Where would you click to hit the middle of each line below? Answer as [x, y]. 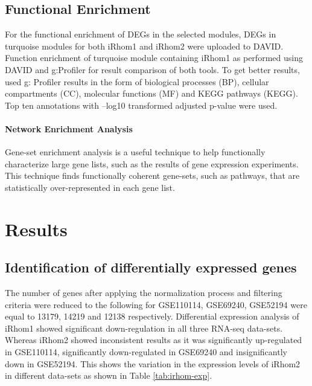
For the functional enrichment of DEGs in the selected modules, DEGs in [141, 34]
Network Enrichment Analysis [69, 128]
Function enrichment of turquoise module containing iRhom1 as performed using [154, 58]
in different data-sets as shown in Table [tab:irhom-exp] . [109, 375]
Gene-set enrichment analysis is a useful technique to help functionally [135, 152]
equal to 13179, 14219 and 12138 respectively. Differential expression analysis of [152, 316]
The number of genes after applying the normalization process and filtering [144, 293]
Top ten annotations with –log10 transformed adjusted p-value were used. [141, 105]
